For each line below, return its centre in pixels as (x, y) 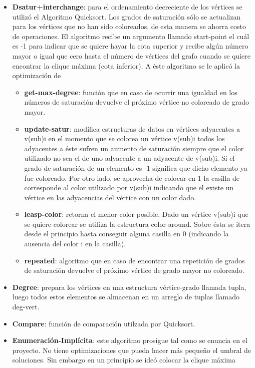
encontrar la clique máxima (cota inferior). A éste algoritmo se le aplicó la (126, 65)
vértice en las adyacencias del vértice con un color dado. (110, 197)
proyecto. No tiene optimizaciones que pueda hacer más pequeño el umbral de (132, 350)
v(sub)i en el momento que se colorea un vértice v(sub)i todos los (124, 138)
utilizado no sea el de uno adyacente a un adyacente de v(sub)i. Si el (130, 158)
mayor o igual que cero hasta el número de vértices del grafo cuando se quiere (132, 55)
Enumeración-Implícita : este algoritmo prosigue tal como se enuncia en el (130, 340)
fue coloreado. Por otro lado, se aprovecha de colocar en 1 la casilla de (132, 177)
